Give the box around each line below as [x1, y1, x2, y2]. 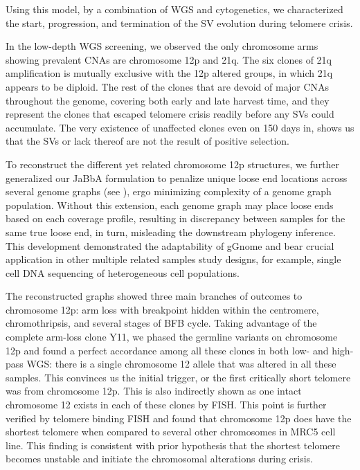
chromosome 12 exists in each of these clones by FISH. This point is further [6, 397, 327, 412]
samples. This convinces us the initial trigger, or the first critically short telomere [6, 370, 351, 384]
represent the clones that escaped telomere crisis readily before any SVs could [6, 107, 334, 121]
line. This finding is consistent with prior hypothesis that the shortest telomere [6, 437, 340, 452]
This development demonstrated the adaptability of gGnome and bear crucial [6, 238, 334, 253]
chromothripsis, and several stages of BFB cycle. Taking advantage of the [6, 316, 317, 330]
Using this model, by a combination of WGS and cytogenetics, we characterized [6, 2, 343, 16]
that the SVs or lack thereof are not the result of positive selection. [6, 134, 289, 148]
